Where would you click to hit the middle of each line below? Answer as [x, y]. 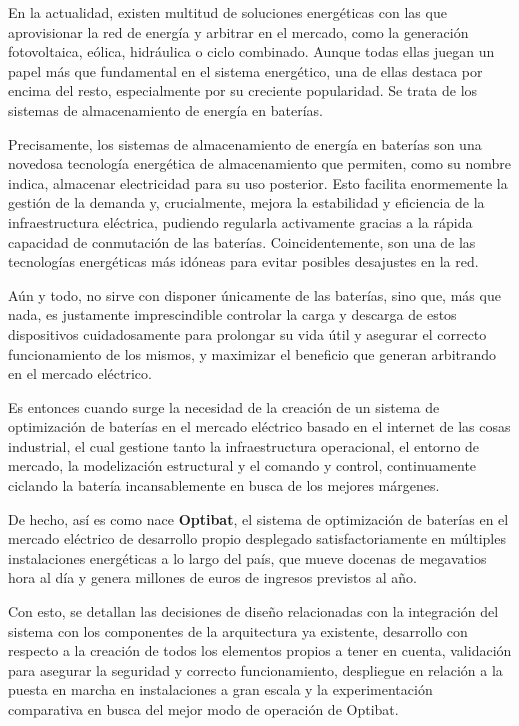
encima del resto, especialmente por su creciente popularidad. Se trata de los [243, 90]
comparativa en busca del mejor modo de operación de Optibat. [203, 709]
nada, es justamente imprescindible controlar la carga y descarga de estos [232, 314]
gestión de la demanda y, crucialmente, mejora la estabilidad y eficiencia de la [246, 202]
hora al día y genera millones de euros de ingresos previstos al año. [212, 577]
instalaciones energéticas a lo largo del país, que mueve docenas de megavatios [247, 557]
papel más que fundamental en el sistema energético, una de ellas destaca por [245, 70]
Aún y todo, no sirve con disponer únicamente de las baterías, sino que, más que [254, 294]
